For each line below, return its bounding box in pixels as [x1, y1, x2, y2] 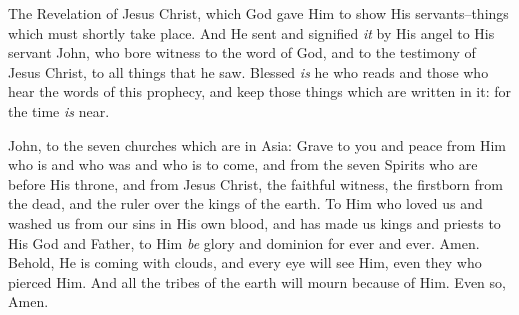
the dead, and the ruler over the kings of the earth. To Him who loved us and [8, 193, 483, 214]
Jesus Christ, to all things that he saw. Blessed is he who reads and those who [8, 61, 489, 82]
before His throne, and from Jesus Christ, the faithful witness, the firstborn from [8, 173, 503, 194]
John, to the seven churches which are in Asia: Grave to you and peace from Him [8, 134, 507, 155]
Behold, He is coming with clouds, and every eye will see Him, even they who [8, 252, 482, 273]
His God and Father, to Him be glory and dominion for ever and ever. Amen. [8, 232, 480, 253]
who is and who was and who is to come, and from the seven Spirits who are [8, 154, 478, 175]
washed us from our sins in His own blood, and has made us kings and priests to [8, 212, 501, 233]
